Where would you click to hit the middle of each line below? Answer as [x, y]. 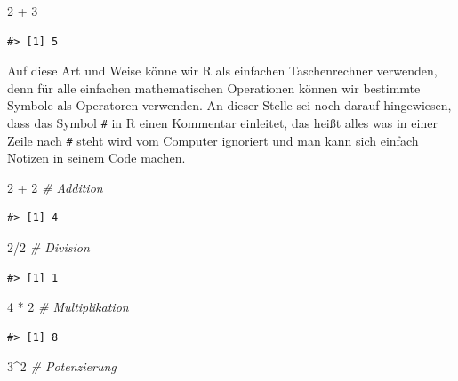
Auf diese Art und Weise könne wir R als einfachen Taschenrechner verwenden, [222, 71]
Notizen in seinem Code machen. [96, 158]
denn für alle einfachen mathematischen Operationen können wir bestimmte [214, 87]
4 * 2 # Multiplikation [68, 307]
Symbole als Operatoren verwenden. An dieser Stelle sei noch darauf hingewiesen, [229, 105]
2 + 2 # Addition [55, 187]
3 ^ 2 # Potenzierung [62, 366]
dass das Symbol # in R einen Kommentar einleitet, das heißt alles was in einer [222, 122]
